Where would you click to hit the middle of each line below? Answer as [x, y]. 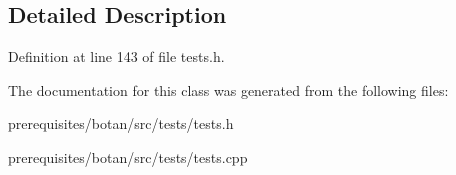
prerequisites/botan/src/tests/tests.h [121, 123]
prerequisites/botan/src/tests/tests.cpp [128, 156]
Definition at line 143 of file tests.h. [116, 56]
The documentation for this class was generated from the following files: [228, 89]
